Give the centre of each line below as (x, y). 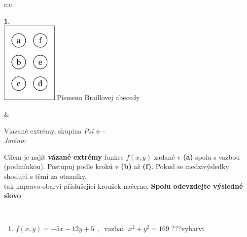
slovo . (14, 195)
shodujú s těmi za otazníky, (45, 176)
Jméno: (15, 140)
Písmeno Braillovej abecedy (98, 97)
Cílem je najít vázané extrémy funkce (64, 156)
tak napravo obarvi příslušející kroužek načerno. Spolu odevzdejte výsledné (123, 186)
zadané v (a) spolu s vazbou (197, 156)
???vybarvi (188, 228)
